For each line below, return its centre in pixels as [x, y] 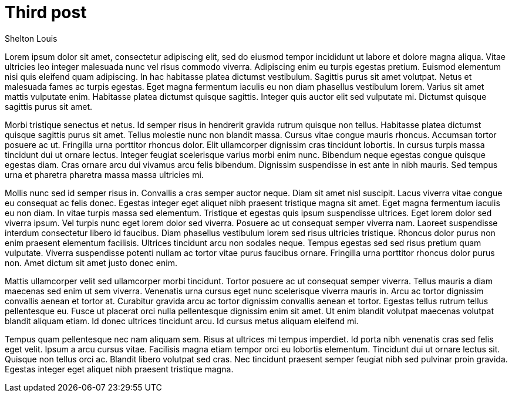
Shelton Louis [31, 38]
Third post [46, 12]
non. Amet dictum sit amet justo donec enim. [91, 263]
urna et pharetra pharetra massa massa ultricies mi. [104, 174]
